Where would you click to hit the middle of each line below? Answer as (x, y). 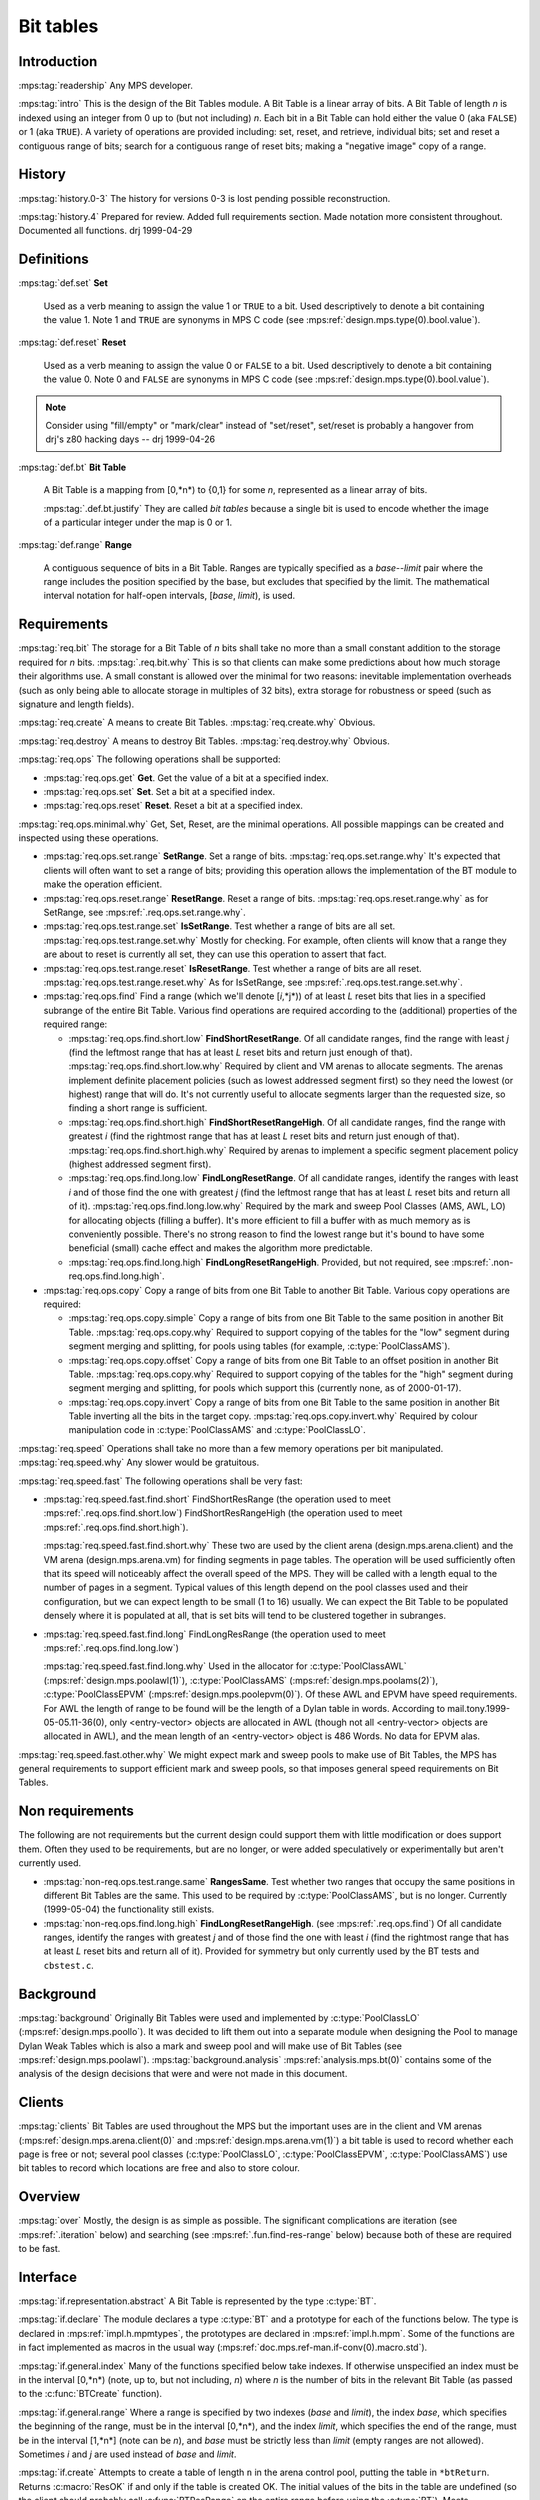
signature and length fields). (76, 704)
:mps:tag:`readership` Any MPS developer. (106, 86)
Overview (49, 2196)
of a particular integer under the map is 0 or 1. (138, 522)
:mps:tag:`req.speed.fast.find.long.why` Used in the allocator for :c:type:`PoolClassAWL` (225, 1666)
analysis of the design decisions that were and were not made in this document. (183, 2074)
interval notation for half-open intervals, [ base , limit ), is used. (169, 596)
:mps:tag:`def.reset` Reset (72, 342)
